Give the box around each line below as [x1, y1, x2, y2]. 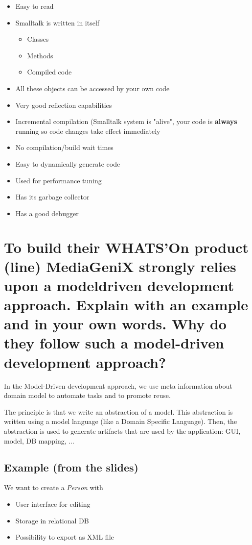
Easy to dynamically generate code [15, 158, 120, 169]
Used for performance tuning [15, 175, 102, 185]
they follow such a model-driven [4, 333, 224, 353]
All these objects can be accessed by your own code [15, 83, 170, 93]
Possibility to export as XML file [15, 532, 114, 542]
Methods [27, 50, 53, 60]
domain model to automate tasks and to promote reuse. [4, 390, 171, 400]
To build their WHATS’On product [4, 237, 249, 257]
